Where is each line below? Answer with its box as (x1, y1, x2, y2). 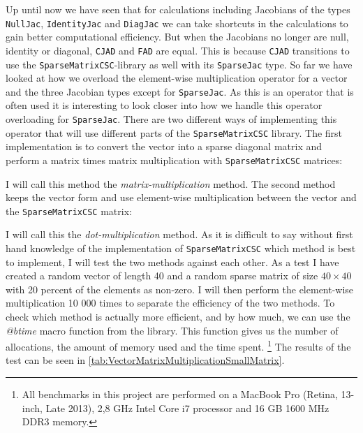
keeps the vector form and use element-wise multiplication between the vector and (6, 190, 357, 205)
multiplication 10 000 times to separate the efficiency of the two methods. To (6, 295, 335, 310)
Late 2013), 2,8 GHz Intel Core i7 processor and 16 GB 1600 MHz (45, 400, 329, 415)
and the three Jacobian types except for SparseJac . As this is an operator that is (6, 84, 354, 98)
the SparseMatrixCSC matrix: (6, 203, 132, 218)
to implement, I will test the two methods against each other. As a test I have (6, 254, 339, 269)
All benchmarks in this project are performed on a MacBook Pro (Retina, (22, 387, 338, 402)
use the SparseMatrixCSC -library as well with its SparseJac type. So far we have (6, 57, 353, 71)
